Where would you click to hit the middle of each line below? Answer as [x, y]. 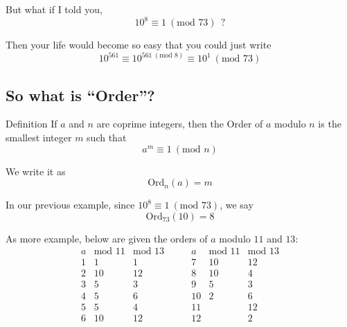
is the [330, 124]
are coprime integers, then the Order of [180, 124]
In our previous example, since [70, 205]
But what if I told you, [54, 9]
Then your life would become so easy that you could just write [139, 45]
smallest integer [39, 137]
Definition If [32, 124]
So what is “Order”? [80, 95]
